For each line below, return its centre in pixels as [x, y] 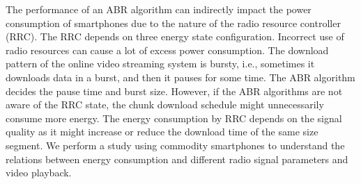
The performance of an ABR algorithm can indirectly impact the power [159, 9]
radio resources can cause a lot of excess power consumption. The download [167, 50]
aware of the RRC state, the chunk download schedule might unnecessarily [165, 104]
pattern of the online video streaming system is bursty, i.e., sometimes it [160, 64]
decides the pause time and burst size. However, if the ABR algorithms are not [174, 91]
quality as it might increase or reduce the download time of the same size [162, 132]
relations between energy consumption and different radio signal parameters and [177, 159]
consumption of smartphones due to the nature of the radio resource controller [173, 23]
